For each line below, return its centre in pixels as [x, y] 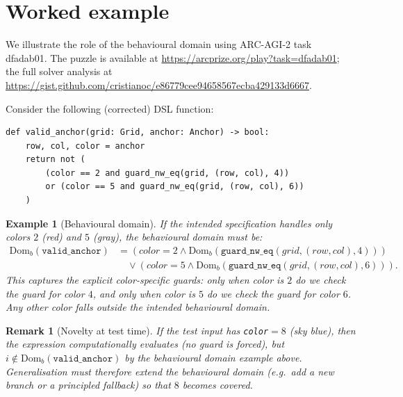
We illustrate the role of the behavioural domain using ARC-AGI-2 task [159, 44]
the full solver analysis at [59, 71]
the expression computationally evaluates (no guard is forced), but [145, 344]
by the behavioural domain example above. [213, 357]
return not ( [55, 160]
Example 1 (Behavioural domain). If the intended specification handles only [169, 223]
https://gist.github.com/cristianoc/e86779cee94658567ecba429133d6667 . [159, 84]
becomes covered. [217, 385]
